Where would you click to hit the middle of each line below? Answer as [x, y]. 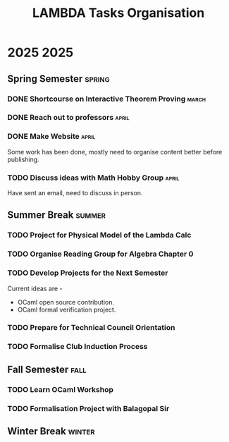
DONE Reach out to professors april [68, 118]
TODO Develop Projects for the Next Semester [88, 273]
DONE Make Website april [51, 137]
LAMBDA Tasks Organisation [118, 13]
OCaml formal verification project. [67, 309]
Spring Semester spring [59, 79]
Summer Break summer [56, 215]
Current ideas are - [35, 288]
